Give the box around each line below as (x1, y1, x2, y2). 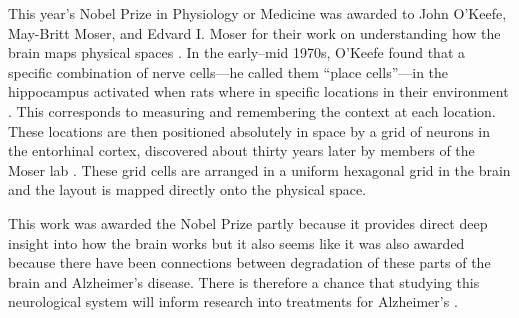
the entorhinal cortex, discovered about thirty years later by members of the (8, 140, 475, 161)
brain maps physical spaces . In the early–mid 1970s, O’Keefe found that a (8, 42, 466, 63)
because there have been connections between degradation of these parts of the (8, 252, 491, 273)
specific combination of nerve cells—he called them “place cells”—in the (8, 61, 449, 82)
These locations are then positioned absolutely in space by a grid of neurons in (8, 120, 491, 141)
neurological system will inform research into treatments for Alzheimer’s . (8, 291, 458, 312)
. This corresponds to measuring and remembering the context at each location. (8, 100, 496, 121)
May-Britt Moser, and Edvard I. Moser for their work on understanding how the (8, 22, 501, 43)
